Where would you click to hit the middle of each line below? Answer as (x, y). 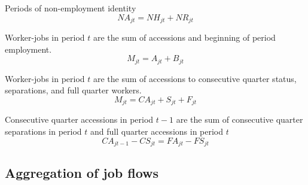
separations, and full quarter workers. (73, 90)
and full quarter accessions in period (157, 131)
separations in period (43, 131)
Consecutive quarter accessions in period (79, 119)
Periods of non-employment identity (71, 8)
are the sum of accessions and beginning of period (185, 37)
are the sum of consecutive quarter (240, 119)
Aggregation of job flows (82, 173)
